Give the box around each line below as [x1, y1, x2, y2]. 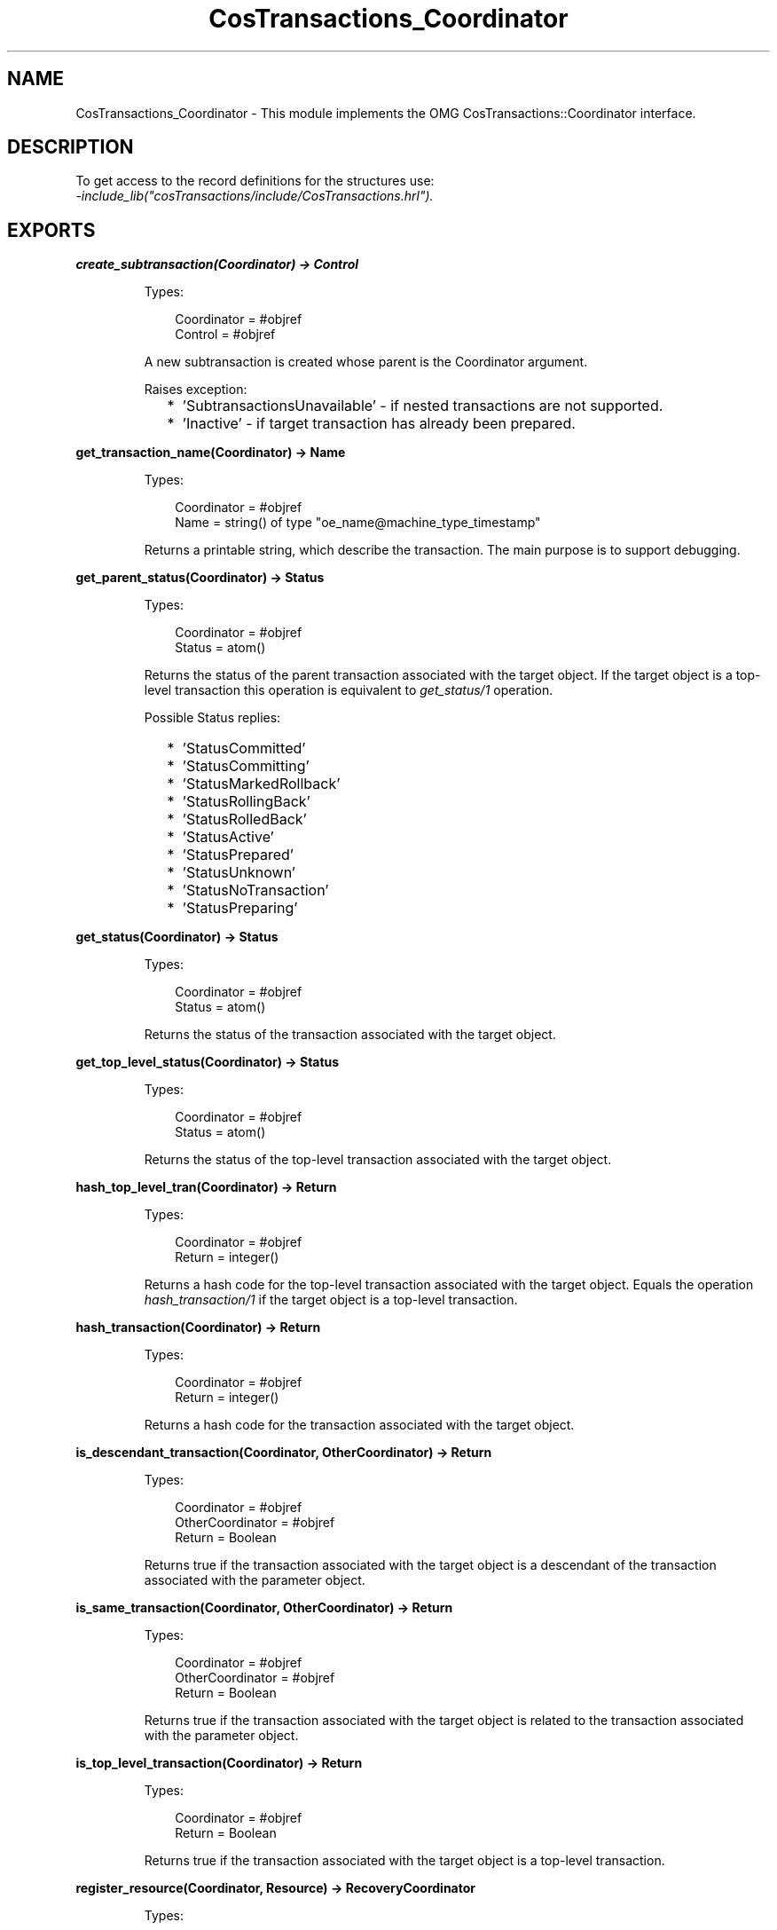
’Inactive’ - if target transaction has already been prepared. [182, 414, 576, 433]
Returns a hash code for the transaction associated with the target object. [144, 1417, 575, 1433]
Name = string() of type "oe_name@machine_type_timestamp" [175, 515, 541, 531]
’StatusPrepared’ [182, 846, 294, 864]
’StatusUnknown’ [182, 863, 295, 882]
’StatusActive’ [182, 828, 274, 847]
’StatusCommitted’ [182, 739, 306, 758]
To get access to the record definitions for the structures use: [75, 173, 435, 189]
